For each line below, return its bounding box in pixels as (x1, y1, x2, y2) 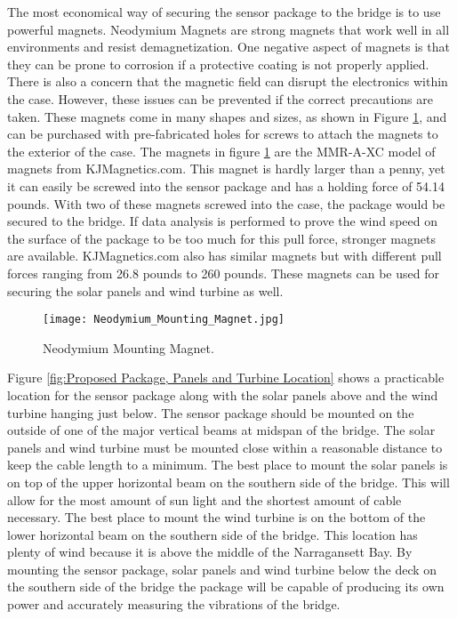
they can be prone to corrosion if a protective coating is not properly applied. (7, 54, 429, 73)
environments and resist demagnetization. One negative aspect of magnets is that (7, 37, 450, 56)
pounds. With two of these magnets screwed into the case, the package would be (7, 194, 445, 213)
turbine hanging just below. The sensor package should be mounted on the (7, 403, 414, 422)
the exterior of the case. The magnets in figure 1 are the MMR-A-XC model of (7, 141, 436, 160)
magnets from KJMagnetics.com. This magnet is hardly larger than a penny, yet (7, 159, 445, 178)
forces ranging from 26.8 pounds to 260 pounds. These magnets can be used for (7, 263, 439, 282)
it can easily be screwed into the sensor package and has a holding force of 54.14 (7, 176, 445, 195)
